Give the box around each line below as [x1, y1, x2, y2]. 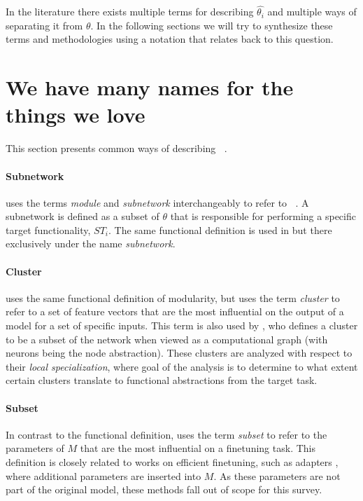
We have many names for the [6, 73, 294, 102]
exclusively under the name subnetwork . [6, 236, 176, 251]
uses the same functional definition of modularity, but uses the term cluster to [6, 290, 340, 305]
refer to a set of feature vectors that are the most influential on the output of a [6, 304, 344, 319]
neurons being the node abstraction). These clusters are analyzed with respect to [6, 345, 353, 360]
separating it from [6, 18, 83, 32]
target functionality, [6, 222, 91, 237]
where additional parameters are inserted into [6, 468, 201, 483]
